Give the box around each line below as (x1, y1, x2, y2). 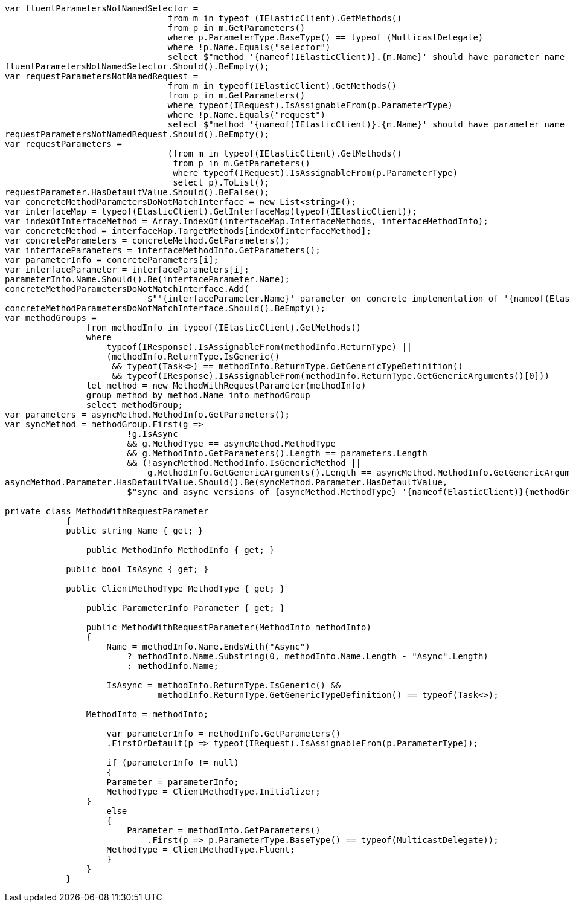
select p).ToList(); (173, 178, 270, 187)
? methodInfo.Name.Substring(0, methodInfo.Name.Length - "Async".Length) (127, 651, 488, 661)
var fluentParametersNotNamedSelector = (5, 4, 199, 13)
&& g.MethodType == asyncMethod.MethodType (127, 439, 336, 448)
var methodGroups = (5, 313, 97, 323)
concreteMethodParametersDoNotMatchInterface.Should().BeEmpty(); (5, 303, 326, 313)
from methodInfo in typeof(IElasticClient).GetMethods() (86, 323, 362, 332)
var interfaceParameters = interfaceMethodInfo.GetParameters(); (5, 245, 321, 255)
